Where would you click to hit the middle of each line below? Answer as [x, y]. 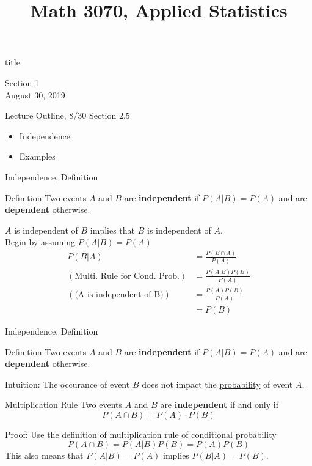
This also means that [44, 455]
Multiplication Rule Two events [64, 405]
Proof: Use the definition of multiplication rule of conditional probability [141, 434]
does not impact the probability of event [217, 384]
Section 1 [22, 82]
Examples [37, 156]
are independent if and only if [219, 405]
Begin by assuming [40, 242]
